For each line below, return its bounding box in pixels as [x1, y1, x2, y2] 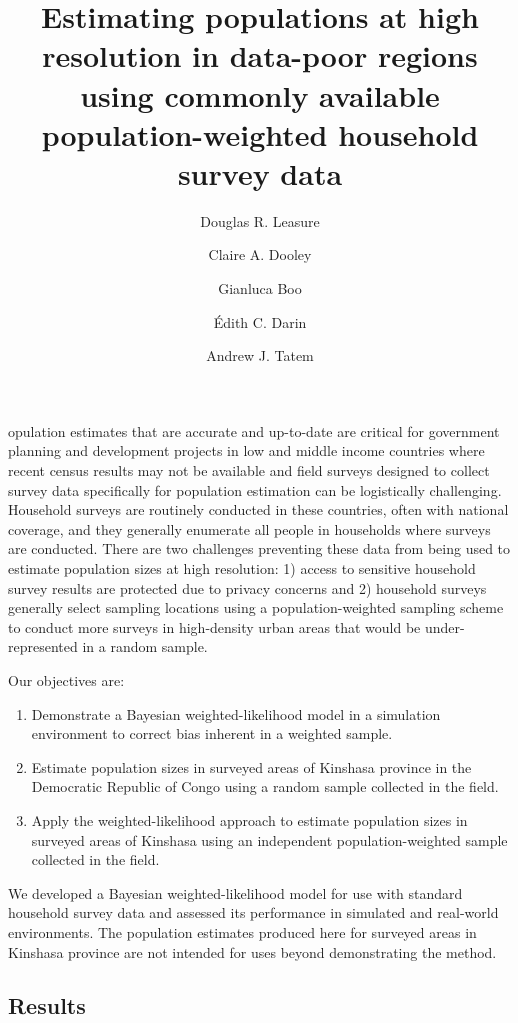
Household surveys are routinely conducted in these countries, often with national [8, 499, 509, 520]
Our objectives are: [8, 669, 125, 690]
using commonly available [80, 74, 440, 115]
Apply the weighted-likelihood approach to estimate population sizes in [31, 809, 468, 830]
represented [8, 636, 78, 657]
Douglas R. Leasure [200, 210, 320, 231]
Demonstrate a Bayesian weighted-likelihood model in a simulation [31, 703, 441, 724]
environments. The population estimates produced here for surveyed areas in [8, 921, 477, 942]
